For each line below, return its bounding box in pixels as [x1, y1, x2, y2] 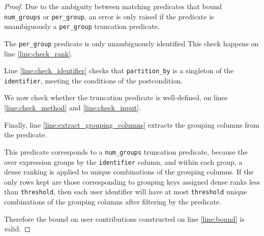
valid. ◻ [4, 223, 31, 234]
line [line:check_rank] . [4, 48, 73, 58]
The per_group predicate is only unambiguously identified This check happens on [4, 38, 259, 48]
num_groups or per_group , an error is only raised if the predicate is [4, 11, 214, 21]
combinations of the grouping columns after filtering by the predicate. [4, 196, 221, 206]
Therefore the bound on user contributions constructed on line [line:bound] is [4, 213, 245, 224]
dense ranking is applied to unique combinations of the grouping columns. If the [4, 166, 254, 177]
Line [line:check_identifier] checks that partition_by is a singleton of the [4, 65, 234, 76]
